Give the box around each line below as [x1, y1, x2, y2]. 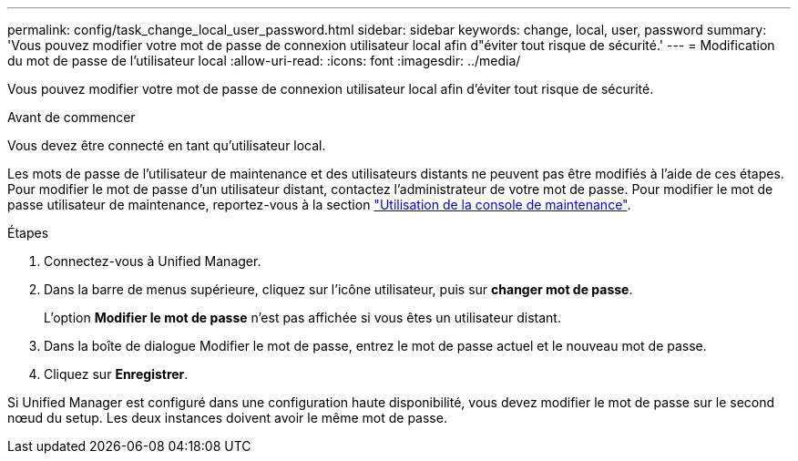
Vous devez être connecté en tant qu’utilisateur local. [7, 138, 326, 153]
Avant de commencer [7, 109, 136, 125]
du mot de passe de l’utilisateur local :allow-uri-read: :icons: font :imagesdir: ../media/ [7, 53, 521, 68]
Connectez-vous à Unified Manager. [44, 253, 261, 269]
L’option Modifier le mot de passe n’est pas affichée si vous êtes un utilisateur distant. [44, 310, 561, 325]
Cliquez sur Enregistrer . [44, 366, 189, 382]
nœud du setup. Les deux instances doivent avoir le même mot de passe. [7, 410, 447, 425]
